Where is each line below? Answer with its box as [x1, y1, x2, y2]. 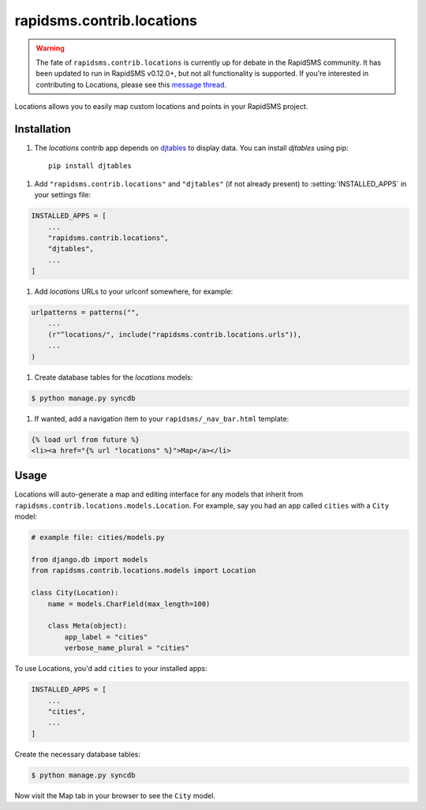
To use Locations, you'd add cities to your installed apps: [14, 664, 208, 673]
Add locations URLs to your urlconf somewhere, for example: [34, 287, 234, 296]
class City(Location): [31, 588, 119, 598]
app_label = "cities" [64, 632, 148, 641]
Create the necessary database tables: [14, 749, 141, 759]
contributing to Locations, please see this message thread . [35, 80, 227, 89]
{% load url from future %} [31, 435, 140, 444]
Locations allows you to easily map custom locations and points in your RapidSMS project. [14, 102, 308, 111]
